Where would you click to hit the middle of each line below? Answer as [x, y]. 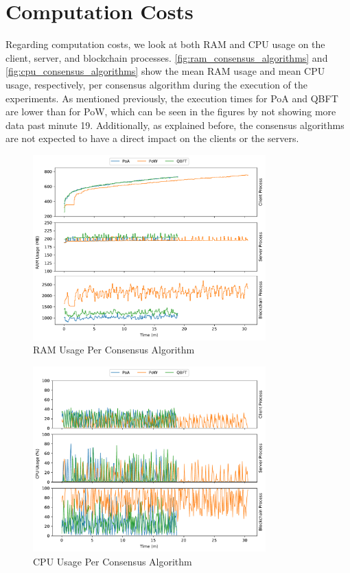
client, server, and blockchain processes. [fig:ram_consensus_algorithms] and [167, 57]
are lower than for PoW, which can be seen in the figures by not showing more [171, 112]
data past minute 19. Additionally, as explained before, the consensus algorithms [175, 125]
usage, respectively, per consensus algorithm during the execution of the [156, 84]
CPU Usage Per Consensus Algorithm [113, 561]
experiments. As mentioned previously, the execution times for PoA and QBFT [172, 98]
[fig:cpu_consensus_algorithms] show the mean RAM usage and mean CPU [165, 71]
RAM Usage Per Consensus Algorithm [114, 350]
